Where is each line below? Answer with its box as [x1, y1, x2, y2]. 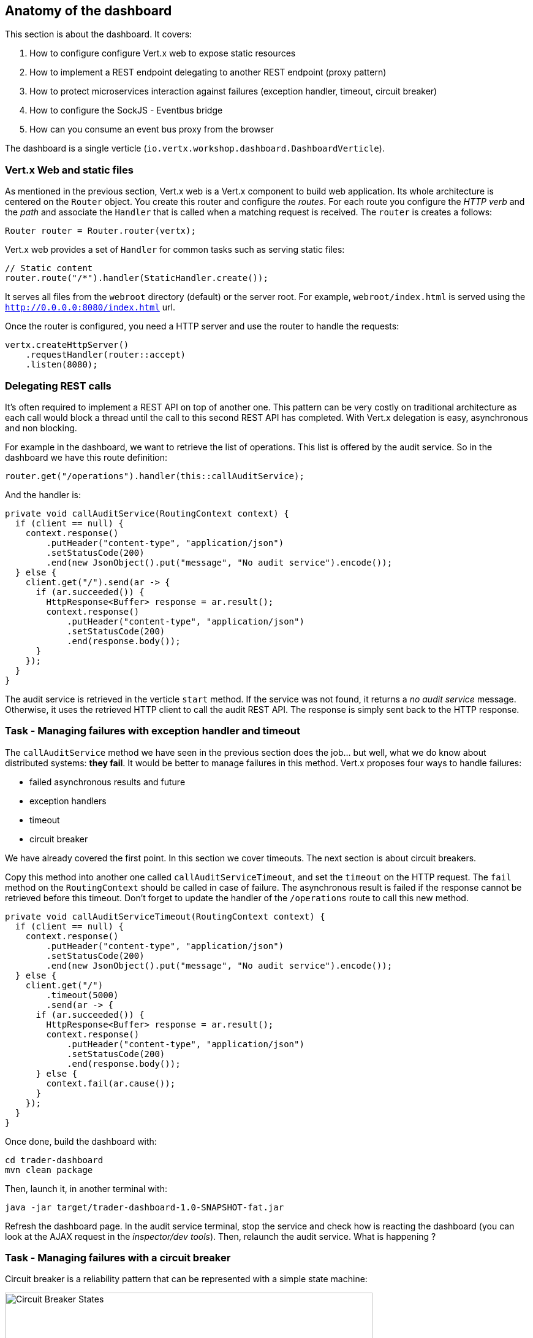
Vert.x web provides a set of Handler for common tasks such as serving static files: [5, 244, 345, 255]
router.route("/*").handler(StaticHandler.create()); [5, 273, 268, 283]
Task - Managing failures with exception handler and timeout [5, 725, 300, 737]
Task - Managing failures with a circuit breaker [5, 1251, 231, 1264]
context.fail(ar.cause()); [46, 1078, 176, 1088]
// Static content [5, 263, 93, 274]
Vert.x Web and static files [5, 163, 134, 176]
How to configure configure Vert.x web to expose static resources [29, 48, 296, 59]
